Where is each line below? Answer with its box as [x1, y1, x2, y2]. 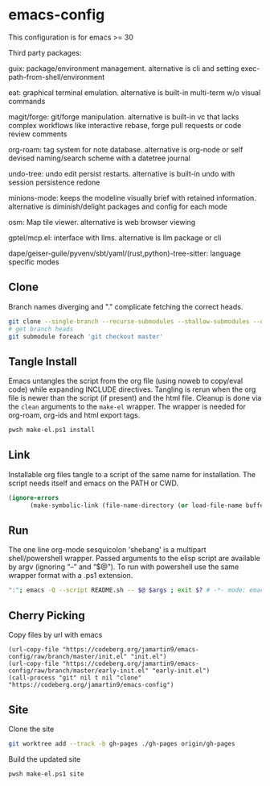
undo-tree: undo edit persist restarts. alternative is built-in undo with [8, 168, 235, 178]
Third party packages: [8, 48, 82, 57]
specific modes [8, 256, 59, 267]
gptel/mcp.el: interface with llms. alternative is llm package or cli [8, 232, 222, 243]
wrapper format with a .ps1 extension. [8, 571, 133, 580]
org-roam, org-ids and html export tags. [8, 410, 141, 420]
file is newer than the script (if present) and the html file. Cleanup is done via [8, 393, 262, 403]
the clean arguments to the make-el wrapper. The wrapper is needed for [8, 401, 247, 412]
